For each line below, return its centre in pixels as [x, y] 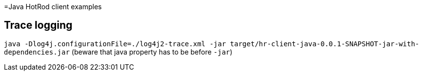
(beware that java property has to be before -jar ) [152, 52]
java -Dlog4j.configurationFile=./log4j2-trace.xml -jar [115, 44]
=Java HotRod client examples [53, 7]
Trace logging [38, 25]
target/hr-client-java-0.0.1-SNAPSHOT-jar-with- [325, 44]
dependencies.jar [37, 52]
